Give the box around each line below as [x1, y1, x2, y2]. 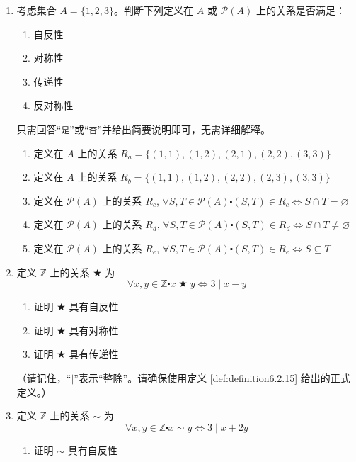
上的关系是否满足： [255, 3, 345, 17]
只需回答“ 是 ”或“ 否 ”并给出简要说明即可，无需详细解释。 [16, 121, 271, 136]
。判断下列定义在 [114, 3, 194, 17]
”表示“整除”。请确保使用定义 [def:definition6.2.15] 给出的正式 [74, 370, 350, 385]
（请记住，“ [16, 370, 71, 385]
